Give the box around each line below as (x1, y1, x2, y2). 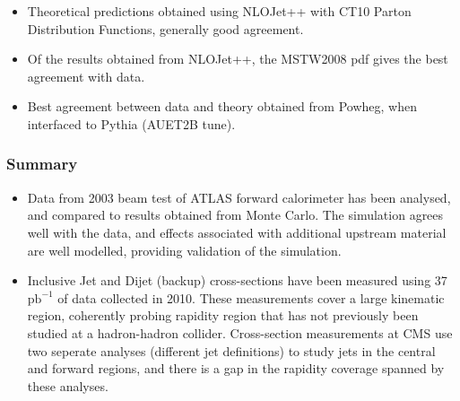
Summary (6, 153, 78, 175)
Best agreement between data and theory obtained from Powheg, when (27, 97, 417, 116)
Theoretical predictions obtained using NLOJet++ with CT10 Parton (27, 2, 412, 20)
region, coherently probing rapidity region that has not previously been (27, 306, 419, 325)
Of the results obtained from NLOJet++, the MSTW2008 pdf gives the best (27, 49, 448, 68)
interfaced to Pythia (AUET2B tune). (27, 114, 236, 133)
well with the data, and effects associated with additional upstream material (27, 222, 447, 241)
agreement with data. (27, 66, 145, 85)
